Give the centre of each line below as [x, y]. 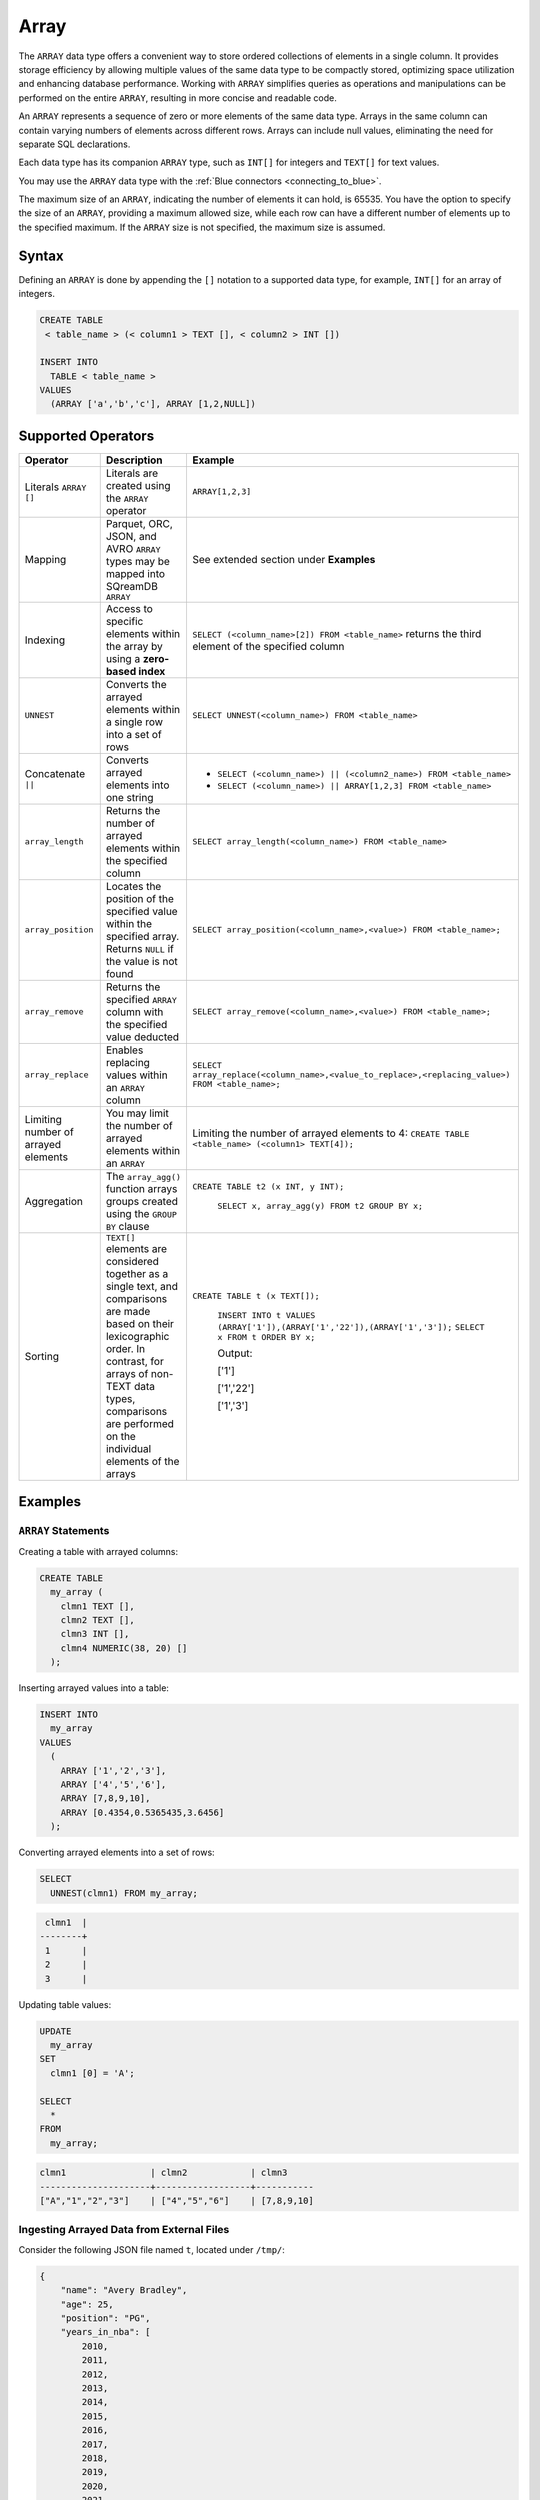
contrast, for [134, 1361]
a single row [134, 722]
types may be [137, 561]
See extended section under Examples [283, 560]
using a [123, 658]
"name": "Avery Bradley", [124, 2290]
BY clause [127, 1226]
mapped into [135, 573]
